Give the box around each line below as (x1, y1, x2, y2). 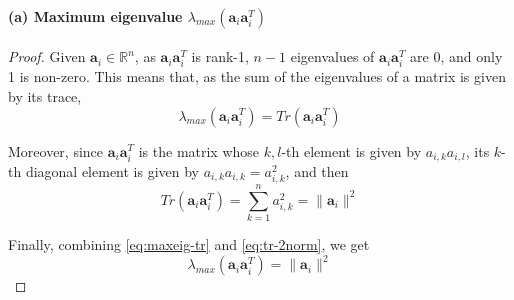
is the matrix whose (138, 140, 260, 161)
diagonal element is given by (25, 161, 200, 181)
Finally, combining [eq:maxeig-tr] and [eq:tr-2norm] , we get (8, 234, 370, 255)
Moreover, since (8, 140, 104, 161)
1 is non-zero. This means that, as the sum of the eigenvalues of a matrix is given (8, 66, 506, 87)
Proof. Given (8, 46, 86, 67)
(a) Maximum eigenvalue (8, 5, 183, 26)
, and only (440, 46, 503, 67)
